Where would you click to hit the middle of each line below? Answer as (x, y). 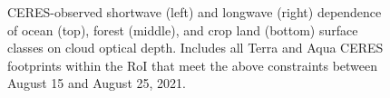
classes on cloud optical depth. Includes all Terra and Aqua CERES (195, 48)
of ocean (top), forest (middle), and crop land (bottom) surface (183, 29)
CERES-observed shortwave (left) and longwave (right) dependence (195, 12)
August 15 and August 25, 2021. (97, 83)
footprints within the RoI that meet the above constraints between (193, 65)
